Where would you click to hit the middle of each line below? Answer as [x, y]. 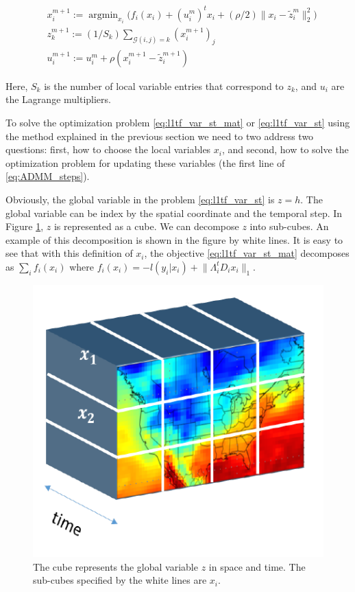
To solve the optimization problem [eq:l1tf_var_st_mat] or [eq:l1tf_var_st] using [178, 123]
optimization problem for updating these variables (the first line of [145, 162]
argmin [103, 15]
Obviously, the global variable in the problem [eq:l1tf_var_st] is [140, 199]
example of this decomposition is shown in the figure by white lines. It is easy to [174, 239]
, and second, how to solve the [285, 149]
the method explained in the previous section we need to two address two [160, 136]
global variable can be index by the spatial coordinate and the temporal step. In [174, 213]
